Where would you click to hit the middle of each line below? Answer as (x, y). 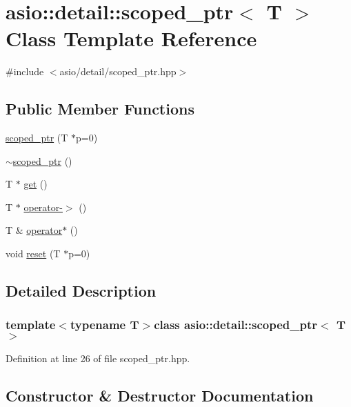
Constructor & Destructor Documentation (160, 395)
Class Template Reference (131, 38)
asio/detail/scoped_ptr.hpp (118, 71)
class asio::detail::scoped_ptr (236, 325)
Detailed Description (81, 291)
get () (36, 184)
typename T (104, 325)
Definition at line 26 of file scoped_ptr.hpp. (98, 358)
